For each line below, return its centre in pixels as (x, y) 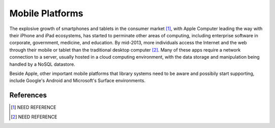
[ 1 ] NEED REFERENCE (34, 108)
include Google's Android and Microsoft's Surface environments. (77, 81)
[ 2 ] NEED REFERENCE (34, 117)
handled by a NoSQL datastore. (42, 64)
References (28, 95)
